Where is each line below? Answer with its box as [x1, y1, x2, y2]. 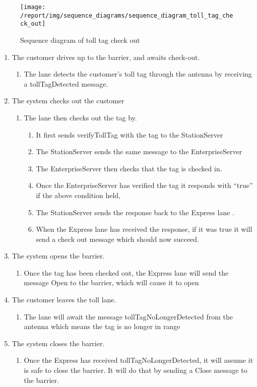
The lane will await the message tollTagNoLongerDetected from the [24, 311, 233, 321]
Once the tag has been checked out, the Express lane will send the [24, 267, 229, 278]
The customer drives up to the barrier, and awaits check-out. [12, 51, 200, 62]
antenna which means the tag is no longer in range [24, 321, 180, 332]
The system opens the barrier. [12, 250, 105, 261]
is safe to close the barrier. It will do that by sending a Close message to [24, 365, 247, 375]
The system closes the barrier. [12, 338, 105, 348]
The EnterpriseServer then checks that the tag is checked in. [36, 163, 222, 173]
